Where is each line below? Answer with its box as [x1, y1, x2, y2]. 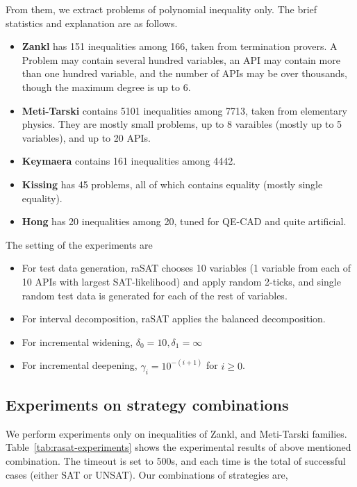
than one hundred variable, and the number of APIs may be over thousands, [22, 66, 347, 81]
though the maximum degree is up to [22, 79, 181, 94]
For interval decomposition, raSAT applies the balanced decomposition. [22, 311, 326, 326]
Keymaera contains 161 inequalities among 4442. [22, 154, 236, 168]
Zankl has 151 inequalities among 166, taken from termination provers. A [22, 39, 338, 53]
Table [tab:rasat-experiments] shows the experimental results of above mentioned [6, 440, 351, 454]
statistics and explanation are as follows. [6, 15, 178, 30]
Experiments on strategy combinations [6, 393, 289, 415]
